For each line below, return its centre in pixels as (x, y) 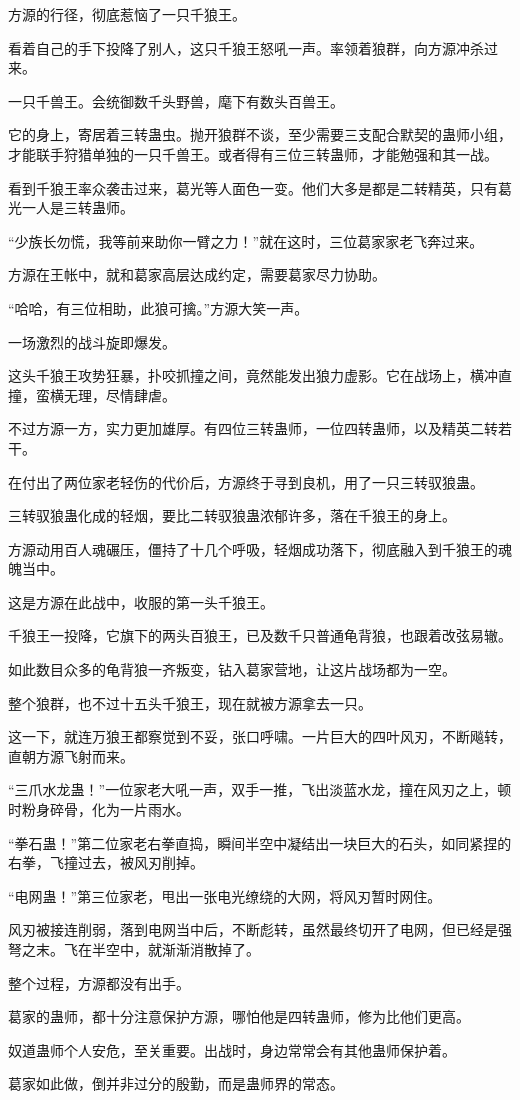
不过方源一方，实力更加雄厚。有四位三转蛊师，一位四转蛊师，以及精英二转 (253, 428)
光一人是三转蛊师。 (71, 207)
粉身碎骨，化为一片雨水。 (105, 809)
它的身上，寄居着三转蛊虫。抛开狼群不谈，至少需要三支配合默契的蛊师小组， (260, 134)
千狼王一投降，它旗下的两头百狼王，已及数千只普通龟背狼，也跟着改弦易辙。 (260, 635)
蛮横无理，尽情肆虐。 (105, 394)
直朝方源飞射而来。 (71, 755)
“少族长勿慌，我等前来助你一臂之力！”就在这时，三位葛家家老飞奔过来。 (246, 240)
